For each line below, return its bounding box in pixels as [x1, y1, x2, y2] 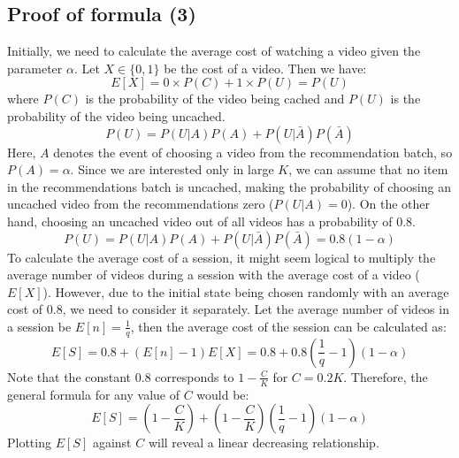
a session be [7, 317, 72, 335]
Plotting [7, 433, 51, 452]
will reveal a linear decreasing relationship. [148, 433, 379, 452]
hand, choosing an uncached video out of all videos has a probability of [7, 211, 393, 230]
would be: [196, 385, 249, 403]
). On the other [347, 195, 431, 213]
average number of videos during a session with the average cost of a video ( [7, 265, 420, 284]
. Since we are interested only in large [70, 160, 274, 179]
